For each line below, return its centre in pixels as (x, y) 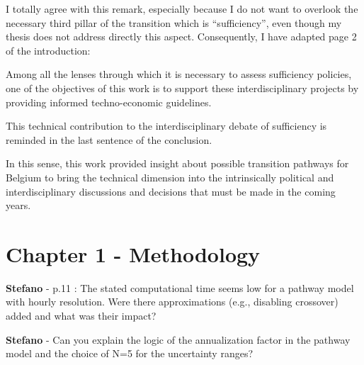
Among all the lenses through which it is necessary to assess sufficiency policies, (179, 74)
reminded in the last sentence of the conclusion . (109, 139)
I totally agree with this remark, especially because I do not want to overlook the (182, 9)
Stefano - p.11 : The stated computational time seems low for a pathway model (180, 287)
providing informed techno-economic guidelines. (109, 102)
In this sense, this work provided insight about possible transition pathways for (177, 163)
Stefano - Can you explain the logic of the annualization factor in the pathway (178, 339)
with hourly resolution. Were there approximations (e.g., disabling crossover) (172, 302)
